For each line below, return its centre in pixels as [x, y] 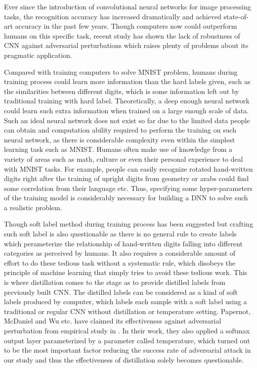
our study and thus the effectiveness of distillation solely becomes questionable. [124, 359]
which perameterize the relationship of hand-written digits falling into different [123, 243]
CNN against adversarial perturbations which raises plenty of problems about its [126, 45]
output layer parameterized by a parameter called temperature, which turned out [127, 340]
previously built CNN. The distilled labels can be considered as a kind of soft [121, 292]
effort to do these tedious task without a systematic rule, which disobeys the [120, 262]
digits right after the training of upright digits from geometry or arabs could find [127, 178]
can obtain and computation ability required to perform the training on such [120, 130]
